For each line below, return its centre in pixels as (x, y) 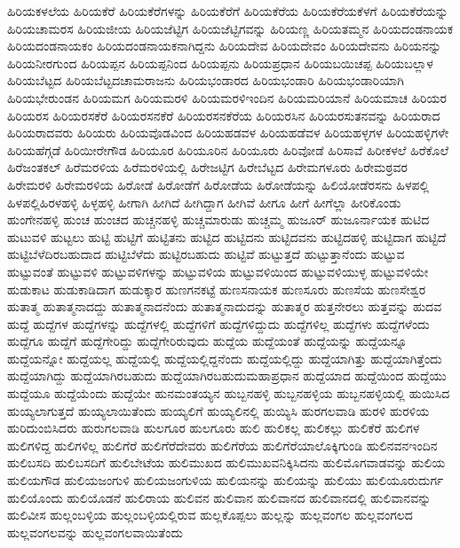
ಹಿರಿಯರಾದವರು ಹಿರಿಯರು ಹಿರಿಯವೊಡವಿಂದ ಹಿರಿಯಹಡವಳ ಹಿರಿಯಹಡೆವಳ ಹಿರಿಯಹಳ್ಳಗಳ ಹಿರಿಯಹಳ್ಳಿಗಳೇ (228, 133)
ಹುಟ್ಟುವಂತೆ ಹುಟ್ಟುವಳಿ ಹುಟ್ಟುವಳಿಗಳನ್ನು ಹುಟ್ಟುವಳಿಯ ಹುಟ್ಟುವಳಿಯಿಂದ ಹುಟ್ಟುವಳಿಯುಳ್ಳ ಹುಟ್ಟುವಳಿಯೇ (218, 271)
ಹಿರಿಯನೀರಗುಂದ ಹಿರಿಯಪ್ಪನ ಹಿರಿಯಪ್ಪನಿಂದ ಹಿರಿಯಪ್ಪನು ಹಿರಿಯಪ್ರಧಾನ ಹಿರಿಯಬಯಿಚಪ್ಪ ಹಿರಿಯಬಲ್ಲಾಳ (220, 63)
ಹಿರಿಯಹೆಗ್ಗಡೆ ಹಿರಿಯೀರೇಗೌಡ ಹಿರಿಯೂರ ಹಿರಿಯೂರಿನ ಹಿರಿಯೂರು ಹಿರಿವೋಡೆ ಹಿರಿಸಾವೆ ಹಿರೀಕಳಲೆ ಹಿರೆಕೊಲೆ (228, 149)
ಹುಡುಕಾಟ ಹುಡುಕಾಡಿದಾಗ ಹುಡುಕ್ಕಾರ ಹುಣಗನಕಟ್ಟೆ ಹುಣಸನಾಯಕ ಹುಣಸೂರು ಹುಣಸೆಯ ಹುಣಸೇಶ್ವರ (217, 289)
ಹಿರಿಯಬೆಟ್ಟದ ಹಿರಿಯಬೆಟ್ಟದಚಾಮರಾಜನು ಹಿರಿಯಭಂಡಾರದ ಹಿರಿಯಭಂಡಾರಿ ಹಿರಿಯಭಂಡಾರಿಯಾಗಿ (206, 80)
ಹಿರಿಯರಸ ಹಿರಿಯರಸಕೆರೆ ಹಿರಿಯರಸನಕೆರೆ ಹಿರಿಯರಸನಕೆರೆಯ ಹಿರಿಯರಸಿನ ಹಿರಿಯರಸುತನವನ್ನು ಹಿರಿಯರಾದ (224, 115)
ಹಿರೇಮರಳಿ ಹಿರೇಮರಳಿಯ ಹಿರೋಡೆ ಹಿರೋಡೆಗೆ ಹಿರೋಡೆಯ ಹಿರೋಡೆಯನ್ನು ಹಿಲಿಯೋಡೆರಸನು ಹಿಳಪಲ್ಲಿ (218, 184)
